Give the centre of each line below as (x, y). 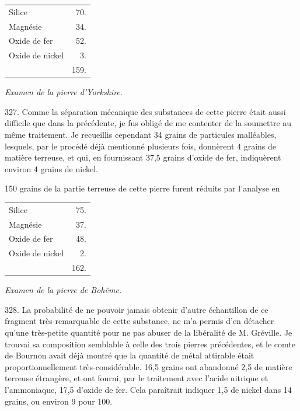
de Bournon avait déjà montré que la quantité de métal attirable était (130, 355)
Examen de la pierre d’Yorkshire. (64, 92)
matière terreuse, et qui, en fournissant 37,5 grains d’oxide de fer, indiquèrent (143, 157)
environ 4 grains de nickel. (51, 168)
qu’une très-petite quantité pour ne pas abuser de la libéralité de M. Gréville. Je (149, 332)
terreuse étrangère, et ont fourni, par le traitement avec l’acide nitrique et (137, 378)
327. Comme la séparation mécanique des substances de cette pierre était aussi (145, 111)
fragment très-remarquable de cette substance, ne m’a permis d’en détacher (139, 321)
